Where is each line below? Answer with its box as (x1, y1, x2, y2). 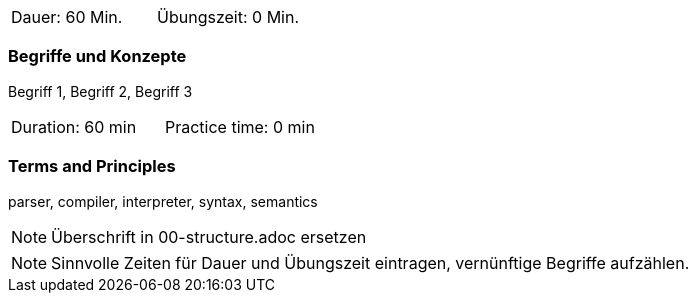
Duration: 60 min (11, 116, 137, 137)
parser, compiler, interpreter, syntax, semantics (8, 192, 318, 210)
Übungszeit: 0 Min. (157, 7, 300, 27)
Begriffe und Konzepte (8, 46, 187, 67)
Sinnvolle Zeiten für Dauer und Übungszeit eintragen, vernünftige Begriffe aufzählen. (51, 252, 690, 273)
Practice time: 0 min (164, 116, 315, 137)
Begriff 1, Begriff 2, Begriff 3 (8, 82, 193, 100)
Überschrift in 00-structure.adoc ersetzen (51, 226, 367, 247)
